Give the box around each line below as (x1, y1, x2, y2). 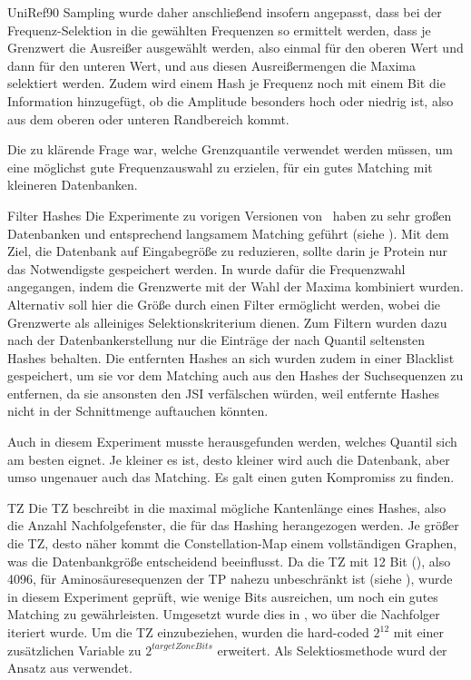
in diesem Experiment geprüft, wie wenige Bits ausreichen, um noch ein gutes (7, 586, 438, 606)
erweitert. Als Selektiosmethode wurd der (217, 640, 447, 659)
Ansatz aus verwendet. (7, 658, 132, 677)
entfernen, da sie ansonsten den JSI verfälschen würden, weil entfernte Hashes (7, 383, 440, 402)
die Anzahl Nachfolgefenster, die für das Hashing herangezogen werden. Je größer (7, 516, 459, 535)
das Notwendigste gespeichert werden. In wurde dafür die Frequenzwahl (7, 259, 406, 278)
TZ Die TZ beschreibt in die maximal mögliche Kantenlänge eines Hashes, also (7, 498, 446, 517)
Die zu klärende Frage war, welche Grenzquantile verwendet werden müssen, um (7, 140, 453, 159)
